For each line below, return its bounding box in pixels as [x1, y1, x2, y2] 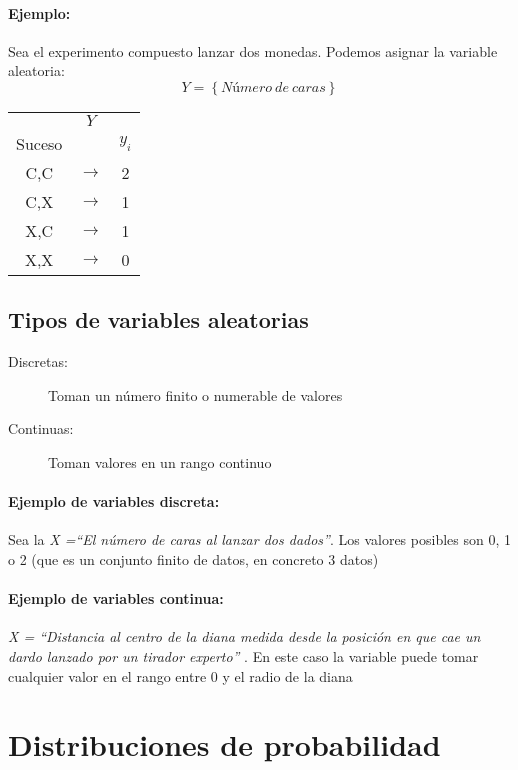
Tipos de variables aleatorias [8, 304, 309, 335]
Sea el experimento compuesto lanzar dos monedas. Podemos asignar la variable [8, 40, 498, 61]
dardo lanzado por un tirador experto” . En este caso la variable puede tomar [8, 645, 479, 666]
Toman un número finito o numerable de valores [48, 384, 343, 405]
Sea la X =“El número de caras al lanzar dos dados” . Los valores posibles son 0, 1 [8, 529, 511, 550]
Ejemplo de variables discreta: [8, 491, 220, 512]
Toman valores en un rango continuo [48, 451, 272, 472]
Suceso [16, 131, 63, 155]
